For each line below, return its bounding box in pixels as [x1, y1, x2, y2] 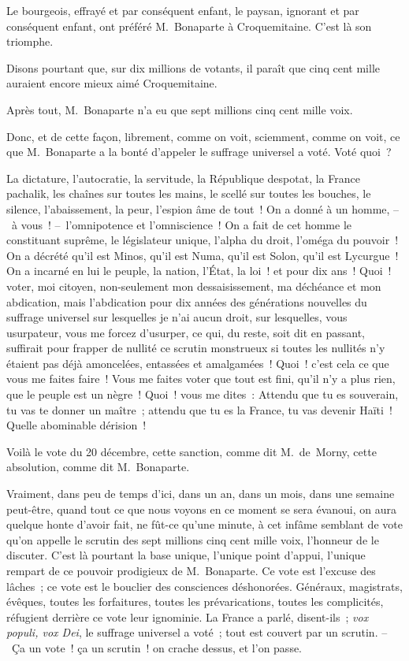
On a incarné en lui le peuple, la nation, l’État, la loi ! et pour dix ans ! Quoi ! [6, 262, 392, 279]
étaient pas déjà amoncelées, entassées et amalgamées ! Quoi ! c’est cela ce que [6, 355, 389, 371]
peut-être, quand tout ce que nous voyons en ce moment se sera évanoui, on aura [6, 500, 397, 517]
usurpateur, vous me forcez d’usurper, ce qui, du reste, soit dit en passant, [6, 324, 365, 340]
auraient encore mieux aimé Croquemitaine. [6, 75, 218, 91]
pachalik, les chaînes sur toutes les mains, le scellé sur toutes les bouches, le [6, 185, 371, 202]
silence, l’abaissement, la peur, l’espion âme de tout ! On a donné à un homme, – [6, 200, 400, 217]
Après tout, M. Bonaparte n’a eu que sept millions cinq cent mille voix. [6, 101, 353, 117]
